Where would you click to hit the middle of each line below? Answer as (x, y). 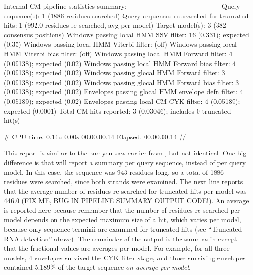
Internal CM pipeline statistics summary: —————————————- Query (122, 6)
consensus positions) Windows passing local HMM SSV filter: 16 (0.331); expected (126, 34)
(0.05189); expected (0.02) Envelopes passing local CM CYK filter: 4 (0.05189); (122, 101)
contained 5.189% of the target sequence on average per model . (98, 267)
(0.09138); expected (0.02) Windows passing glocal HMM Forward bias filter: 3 (122, 82)
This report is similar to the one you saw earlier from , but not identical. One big (125, 153)
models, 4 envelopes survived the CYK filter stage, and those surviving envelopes (125, 257)
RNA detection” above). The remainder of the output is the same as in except (121, 238)
